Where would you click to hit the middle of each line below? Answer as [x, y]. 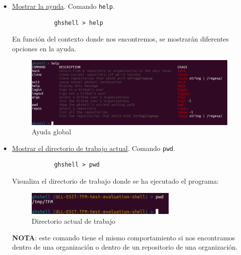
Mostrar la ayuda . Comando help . [63, 6]
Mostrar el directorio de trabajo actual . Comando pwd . [94, 148]
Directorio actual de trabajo [73, 221]
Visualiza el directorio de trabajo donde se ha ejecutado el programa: [115, 181]
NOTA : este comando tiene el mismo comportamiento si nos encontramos [123, 237]
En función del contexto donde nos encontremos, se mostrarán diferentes [120, 39]
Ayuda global [51, 132]
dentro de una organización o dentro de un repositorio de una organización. [125, 247]
